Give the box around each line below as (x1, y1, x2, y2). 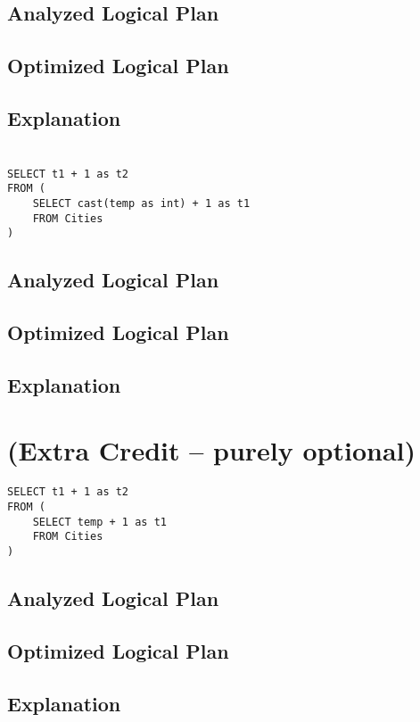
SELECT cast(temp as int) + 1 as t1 (32, 196, 251, 210)
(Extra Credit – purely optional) (7, 432, 416, 469)
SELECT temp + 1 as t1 (32, 515, 167, 528)
